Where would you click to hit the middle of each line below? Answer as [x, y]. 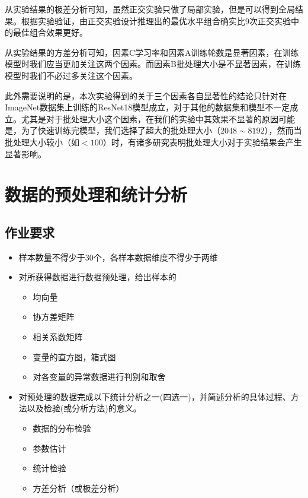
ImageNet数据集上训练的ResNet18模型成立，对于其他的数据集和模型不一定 [147, 107]
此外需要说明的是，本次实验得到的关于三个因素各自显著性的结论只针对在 [146, 95]
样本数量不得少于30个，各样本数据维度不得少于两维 [118, 257]
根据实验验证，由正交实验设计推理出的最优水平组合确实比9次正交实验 [156, 20]
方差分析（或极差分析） [78, 488]
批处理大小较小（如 [42, 142]
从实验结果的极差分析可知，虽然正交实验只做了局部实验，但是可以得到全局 [150, 9]
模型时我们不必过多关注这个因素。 [71, 75]
